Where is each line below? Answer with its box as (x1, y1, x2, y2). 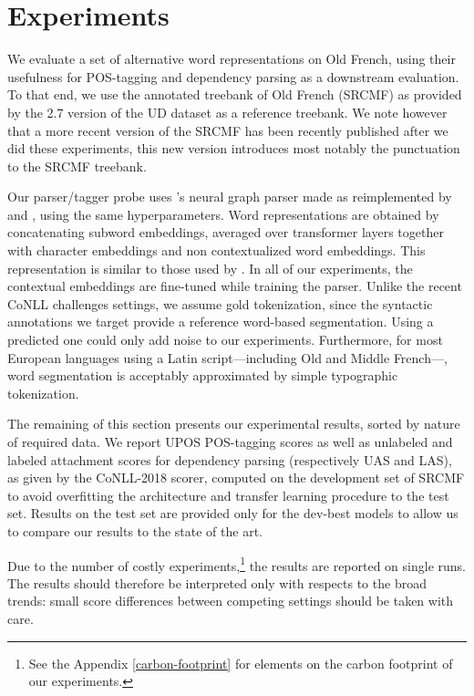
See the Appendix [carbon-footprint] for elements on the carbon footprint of (28, 653, 453, 672)
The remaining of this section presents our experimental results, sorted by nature (7, 414, 460, 433)
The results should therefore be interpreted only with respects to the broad (7, 573, 427, 592)
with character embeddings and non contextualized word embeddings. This (7, 241, 426, 260)
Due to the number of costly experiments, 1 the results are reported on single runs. (7, 553, 466, 575)
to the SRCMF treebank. (7, 156, 147, 175)
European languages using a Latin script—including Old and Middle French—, (7, 348, 448, 367)
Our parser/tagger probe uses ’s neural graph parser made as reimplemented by (7, 187, 452, 206)
